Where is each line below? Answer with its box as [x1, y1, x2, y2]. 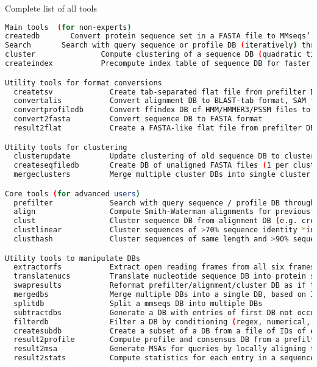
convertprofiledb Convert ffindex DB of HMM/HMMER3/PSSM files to [13, 105, 311, 115]
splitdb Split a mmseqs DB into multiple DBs [13, 299, 263, 308]
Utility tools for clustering [5, 143, 127, 152]
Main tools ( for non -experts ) [5, 23, 132, 32]
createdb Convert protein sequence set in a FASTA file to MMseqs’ [5, 32, 311, 41]
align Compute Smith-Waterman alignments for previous [13, 207, 311, 216]
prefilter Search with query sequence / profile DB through [13, 198, 315, 207]
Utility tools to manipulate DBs [5, 254, 140, 263]
